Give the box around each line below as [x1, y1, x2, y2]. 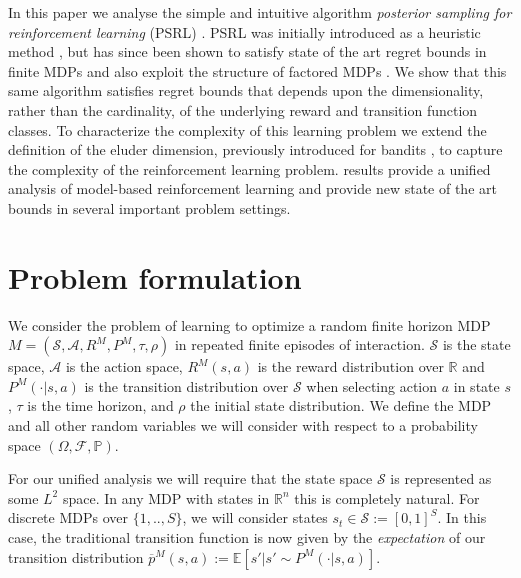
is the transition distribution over [84, 375, 289, 396]
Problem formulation [8, 256, 302, 297]
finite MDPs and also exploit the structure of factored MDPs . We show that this [8, 60, 507, 81]
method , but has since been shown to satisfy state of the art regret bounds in [8, 41, 487, 62]
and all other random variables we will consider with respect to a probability [8, 415, 478, 436]
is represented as [390, 468, 492, 489]
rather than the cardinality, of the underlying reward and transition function [8, 99, 478, 120]
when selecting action [306, 375, 438, 396]
